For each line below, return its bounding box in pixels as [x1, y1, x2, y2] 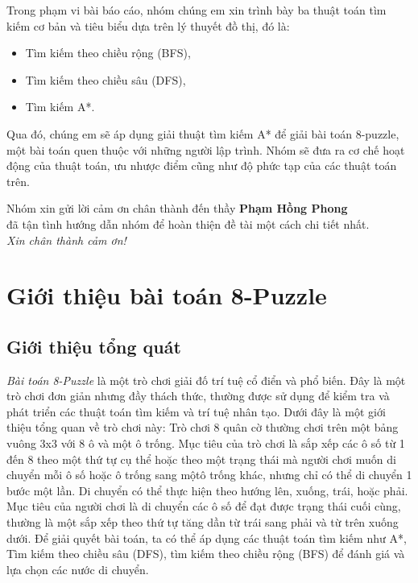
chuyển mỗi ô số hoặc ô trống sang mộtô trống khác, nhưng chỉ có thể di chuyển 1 [6, 466, 412, 483]
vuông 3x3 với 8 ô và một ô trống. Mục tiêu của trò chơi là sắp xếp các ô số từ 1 [6, 435, 405, 452]
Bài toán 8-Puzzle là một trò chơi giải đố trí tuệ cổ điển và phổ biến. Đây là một [6, 371, 406, 388]
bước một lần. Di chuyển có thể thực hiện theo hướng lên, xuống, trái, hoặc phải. [6, 482, 408, 498]
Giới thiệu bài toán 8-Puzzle [6, 279, 327, 312]
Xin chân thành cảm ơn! [6, 231, 126, 248]
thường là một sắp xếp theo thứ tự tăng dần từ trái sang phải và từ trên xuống [6, 514, 399, 531]
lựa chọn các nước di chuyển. [6, 560, 149, 577]
